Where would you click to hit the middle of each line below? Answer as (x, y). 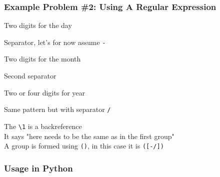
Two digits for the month (42, 59)
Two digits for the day (38, 25)
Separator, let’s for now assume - (55, 42)
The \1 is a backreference (43, 126)
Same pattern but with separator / (57, 109)
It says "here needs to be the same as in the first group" (89, 136)
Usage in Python (38, 168)
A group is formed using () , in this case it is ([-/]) (84, 146)
